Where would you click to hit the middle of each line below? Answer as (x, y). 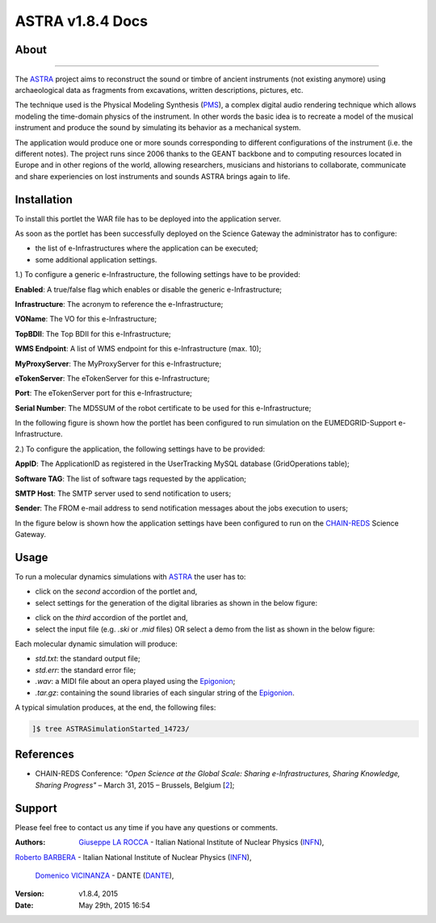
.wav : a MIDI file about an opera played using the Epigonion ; (135, 682)
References (44, 755)
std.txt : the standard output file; (88, 659)
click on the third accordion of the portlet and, (111, 618)
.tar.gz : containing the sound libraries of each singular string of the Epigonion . (165, 692)
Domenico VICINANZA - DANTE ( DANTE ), (105, 875)
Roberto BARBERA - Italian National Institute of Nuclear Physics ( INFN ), (133, 857)
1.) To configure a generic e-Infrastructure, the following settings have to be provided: (157, 275)
